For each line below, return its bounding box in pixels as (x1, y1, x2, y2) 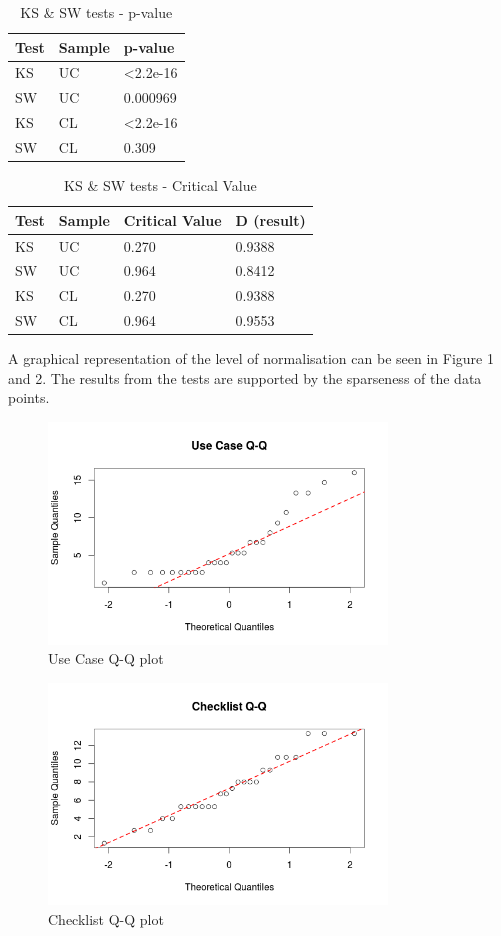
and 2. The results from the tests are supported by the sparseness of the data (8, 367, 482, 388)
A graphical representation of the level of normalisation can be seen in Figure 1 (8, 348, 494, 369)
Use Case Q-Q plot (48, 648, 164, 669)
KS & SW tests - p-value (20, 2, 173, 22)
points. (8, 387, 50, 408)
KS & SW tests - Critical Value (64, 175, 257, 196)
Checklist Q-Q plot (48, 909, 164, 929)
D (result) (235, 209, 306, 230)
